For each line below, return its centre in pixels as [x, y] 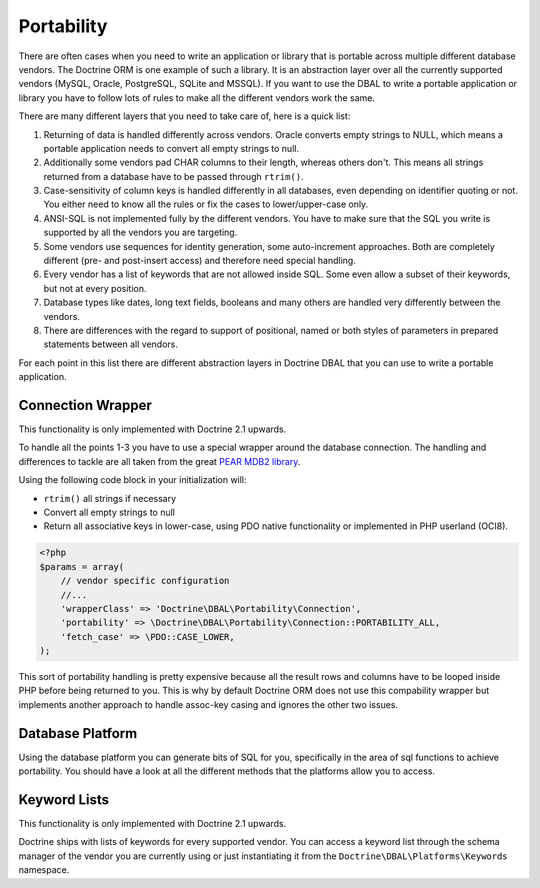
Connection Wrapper [85, 405]
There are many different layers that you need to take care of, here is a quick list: [184, 116]
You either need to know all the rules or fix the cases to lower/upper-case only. [206, 204]
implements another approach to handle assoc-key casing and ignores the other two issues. [208, 704]
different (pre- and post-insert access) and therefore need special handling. [200, 261]
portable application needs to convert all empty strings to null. [171, 148]
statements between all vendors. [111, 344]
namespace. [44, 870]
